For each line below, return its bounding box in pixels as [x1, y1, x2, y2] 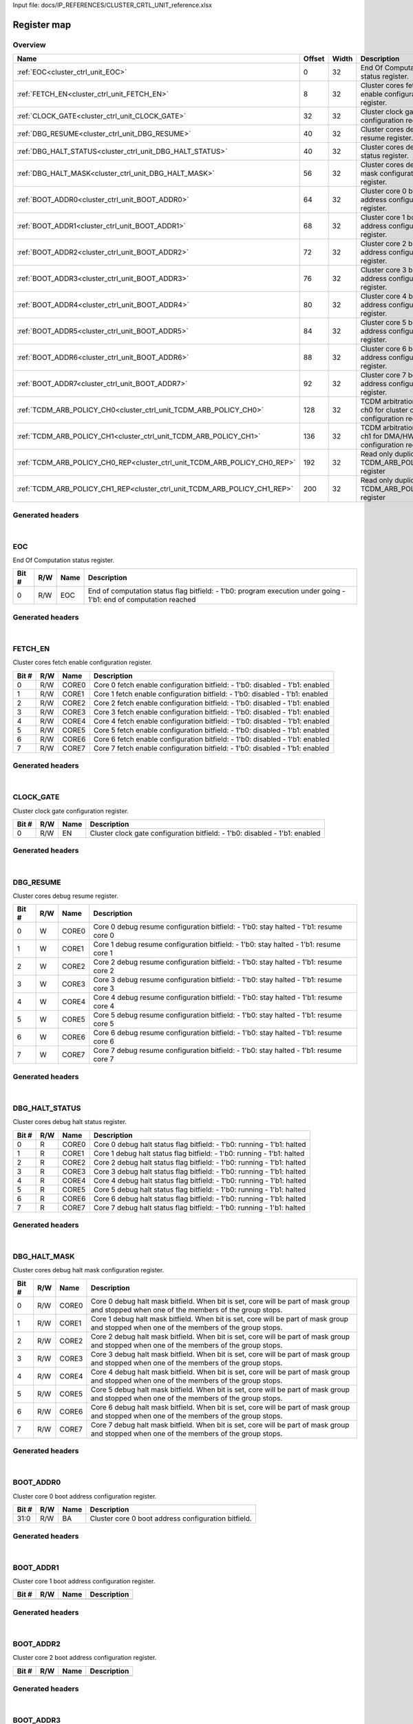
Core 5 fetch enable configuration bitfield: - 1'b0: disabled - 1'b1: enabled [93, 725, 330, 734]
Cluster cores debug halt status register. [12, 1118, 127, 1126]
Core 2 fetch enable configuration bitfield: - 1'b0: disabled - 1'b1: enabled [93, 698, 330, 708]
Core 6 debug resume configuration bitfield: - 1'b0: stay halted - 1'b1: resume [93, 1028, 342, 1038]
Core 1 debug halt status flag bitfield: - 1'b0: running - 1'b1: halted [93, 1148, 305, 1158]
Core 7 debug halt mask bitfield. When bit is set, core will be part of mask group [90, 1420, 350, 1430]
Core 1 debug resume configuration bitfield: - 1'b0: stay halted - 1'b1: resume [93, 940, 341, 950]
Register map [12, 19, 72, 30]
